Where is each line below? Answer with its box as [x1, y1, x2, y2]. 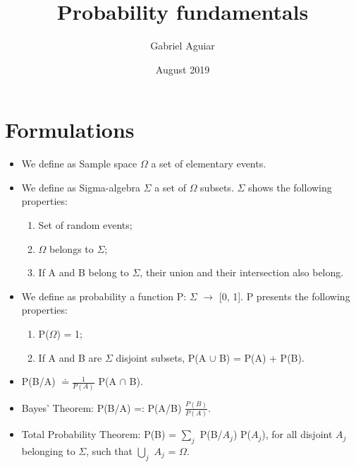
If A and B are [38, 350, 102, 365]
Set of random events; [38, 218, 133, 232]
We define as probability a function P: [21, 288, 187, 303]
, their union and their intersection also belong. [140, 265, 344, 280]
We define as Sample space [21, 156, 137, 171]
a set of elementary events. [151, 156, 266, 171]
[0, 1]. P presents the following [219, 288, 350, 303]
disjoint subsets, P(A [116, 350, 207, 365]
